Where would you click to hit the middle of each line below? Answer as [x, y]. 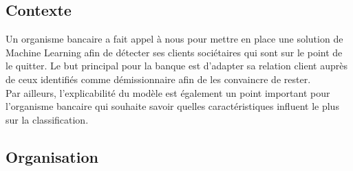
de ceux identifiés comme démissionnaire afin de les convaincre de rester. [158, 79]
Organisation [52, 156]
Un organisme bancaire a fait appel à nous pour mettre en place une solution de [174, 39]
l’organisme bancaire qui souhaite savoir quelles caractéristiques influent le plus [172, 106]
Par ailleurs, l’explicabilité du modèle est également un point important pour [168, 92]
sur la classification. [47, 119]
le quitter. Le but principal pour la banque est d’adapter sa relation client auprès [176, 66]
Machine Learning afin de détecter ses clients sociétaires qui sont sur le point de [174, 52]
